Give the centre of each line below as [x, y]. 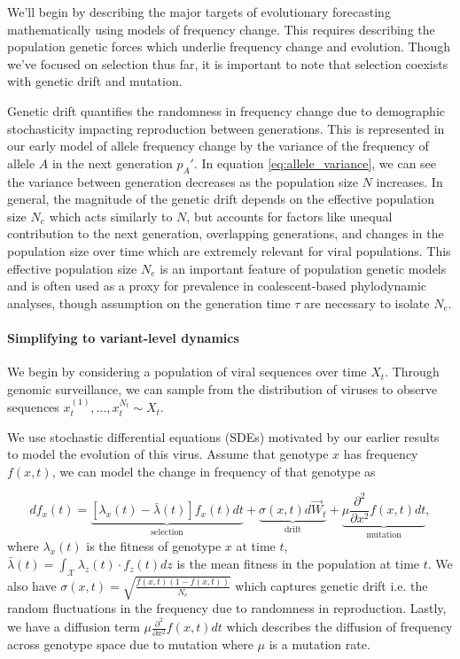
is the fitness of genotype [154, 546]
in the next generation [112, 163]
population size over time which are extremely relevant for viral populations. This [229, 250]
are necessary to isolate [367, 302]
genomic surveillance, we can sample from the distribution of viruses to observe [222, 388]
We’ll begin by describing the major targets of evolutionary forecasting [199, 12]
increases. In [409, 181]
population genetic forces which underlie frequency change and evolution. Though [229, 47]
